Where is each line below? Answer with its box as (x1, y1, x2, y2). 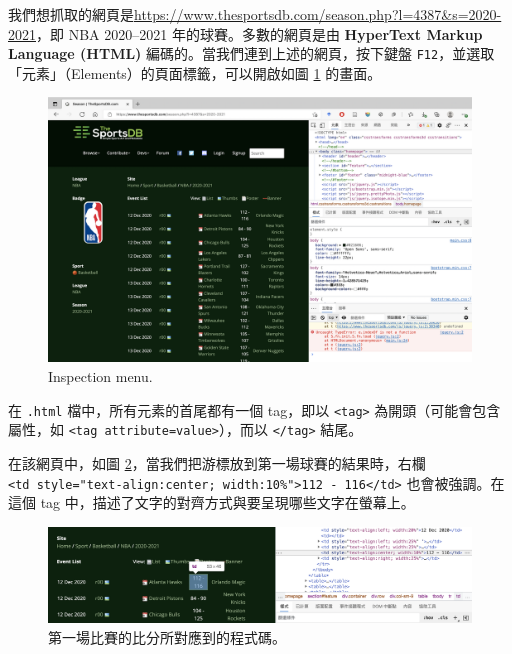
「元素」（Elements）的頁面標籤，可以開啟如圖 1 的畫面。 (8, 62, 382, 83)
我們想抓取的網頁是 (8, 4, 134, 24)
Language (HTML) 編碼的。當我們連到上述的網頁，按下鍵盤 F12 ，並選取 (8, 43, 495, 64)
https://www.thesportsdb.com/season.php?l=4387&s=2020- (134, 4, 502, 24)
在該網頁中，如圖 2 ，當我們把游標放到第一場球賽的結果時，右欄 (8, 452, 426, 473)
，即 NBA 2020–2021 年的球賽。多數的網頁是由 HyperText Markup (36, 23, 483, 44)
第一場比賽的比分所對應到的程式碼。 (48, 626, 286, 647)
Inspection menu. (48, 366, 153, 387)
